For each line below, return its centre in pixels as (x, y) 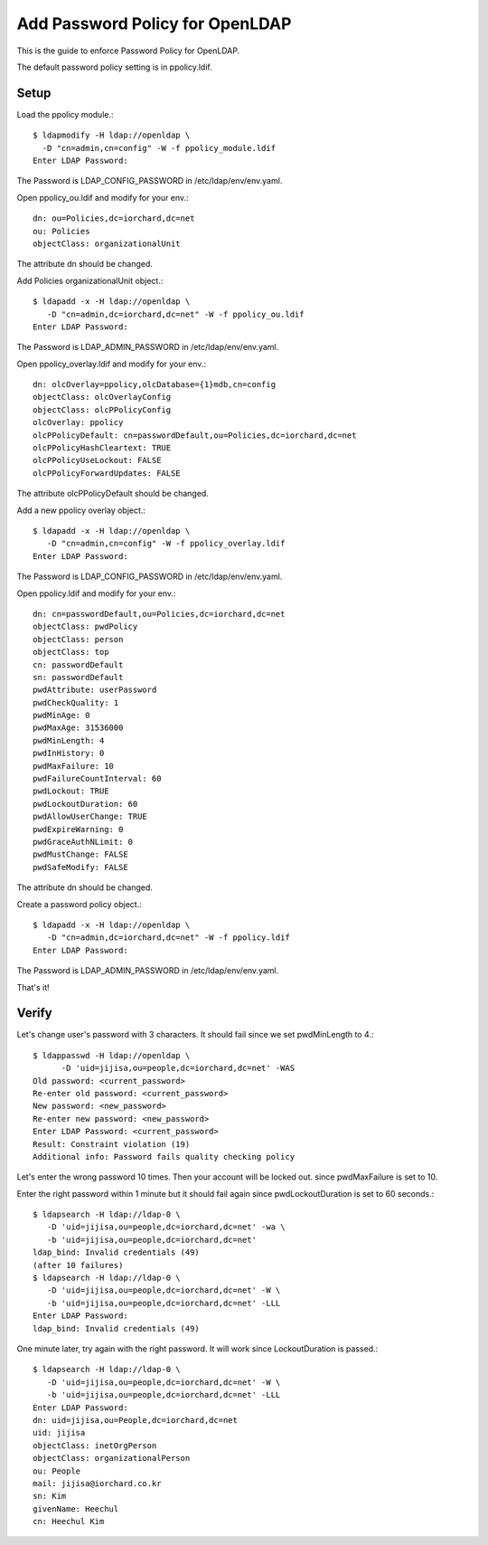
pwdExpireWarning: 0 (78, 829)
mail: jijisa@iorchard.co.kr (97, 1483)
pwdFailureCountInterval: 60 (97, 779)
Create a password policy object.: (79, 904)
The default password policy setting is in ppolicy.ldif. (114, 67)
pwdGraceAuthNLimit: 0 (83, 842)
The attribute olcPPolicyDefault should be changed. (113, 494)
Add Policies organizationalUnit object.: (90, 280)
